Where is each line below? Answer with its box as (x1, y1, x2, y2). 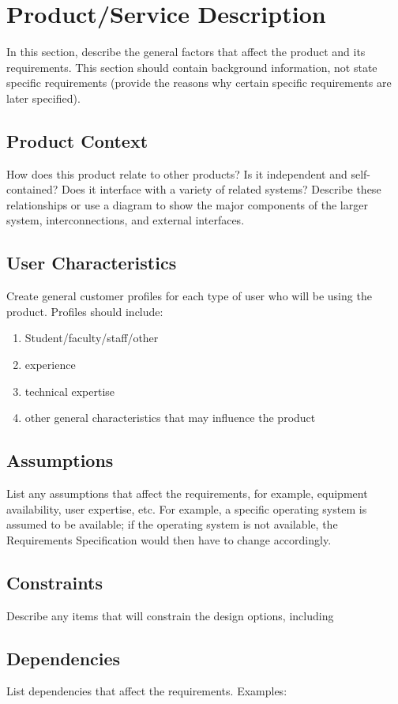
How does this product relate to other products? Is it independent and (6, 165, 347, 182)
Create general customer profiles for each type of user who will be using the (6, 288, 372, 304)
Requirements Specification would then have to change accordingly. (6, 531, 332, 548)
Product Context (6, 128, 148, 152)
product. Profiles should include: (6, 303, 163, 319)
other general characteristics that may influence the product (24, 409, 316, 426)
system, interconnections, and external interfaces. (6, 212, 245, 228)
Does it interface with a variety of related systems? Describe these (61, 181, 381, 198)
